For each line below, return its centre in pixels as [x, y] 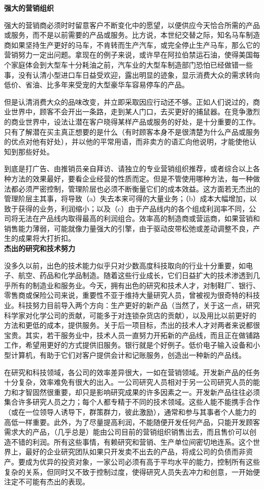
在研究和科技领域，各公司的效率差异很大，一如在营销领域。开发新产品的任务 [132, 372]
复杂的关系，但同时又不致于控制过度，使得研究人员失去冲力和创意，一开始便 [132, 471]
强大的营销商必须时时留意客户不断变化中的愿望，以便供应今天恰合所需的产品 [132, 25]
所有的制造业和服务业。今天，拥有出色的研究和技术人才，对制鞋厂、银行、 [135, 285]
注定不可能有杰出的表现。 [47, 482]
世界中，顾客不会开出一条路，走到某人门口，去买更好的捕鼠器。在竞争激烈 [135, 112]
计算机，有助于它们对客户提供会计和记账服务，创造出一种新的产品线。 [128, 355]
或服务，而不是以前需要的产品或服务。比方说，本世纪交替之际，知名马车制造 [132, 35]
